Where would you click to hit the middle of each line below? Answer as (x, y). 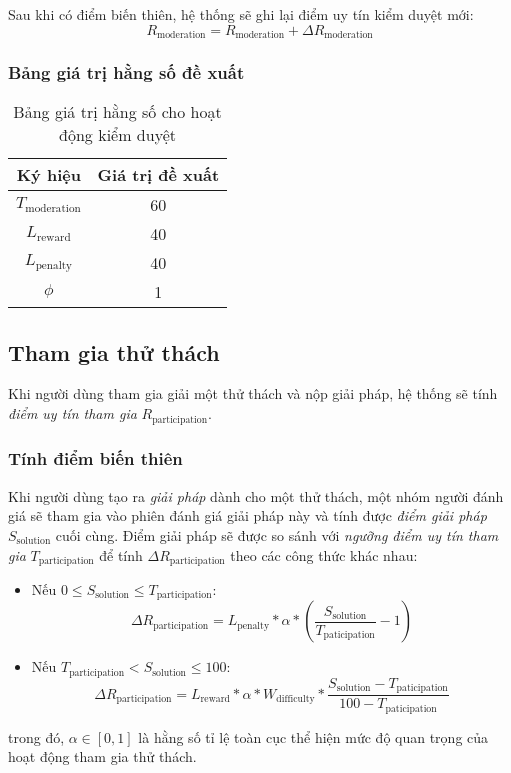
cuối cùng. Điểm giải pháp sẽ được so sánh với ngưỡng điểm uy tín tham (277, 534)
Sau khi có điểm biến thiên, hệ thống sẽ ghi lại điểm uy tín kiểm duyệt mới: (241, 14)
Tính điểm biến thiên (95, 458)
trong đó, (36, 736)
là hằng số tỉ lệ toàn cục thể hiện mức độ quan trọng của (313, 736)
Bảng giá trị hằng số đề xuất (126, 71)
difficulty (295, 699)
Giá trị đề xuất (158, 175)
